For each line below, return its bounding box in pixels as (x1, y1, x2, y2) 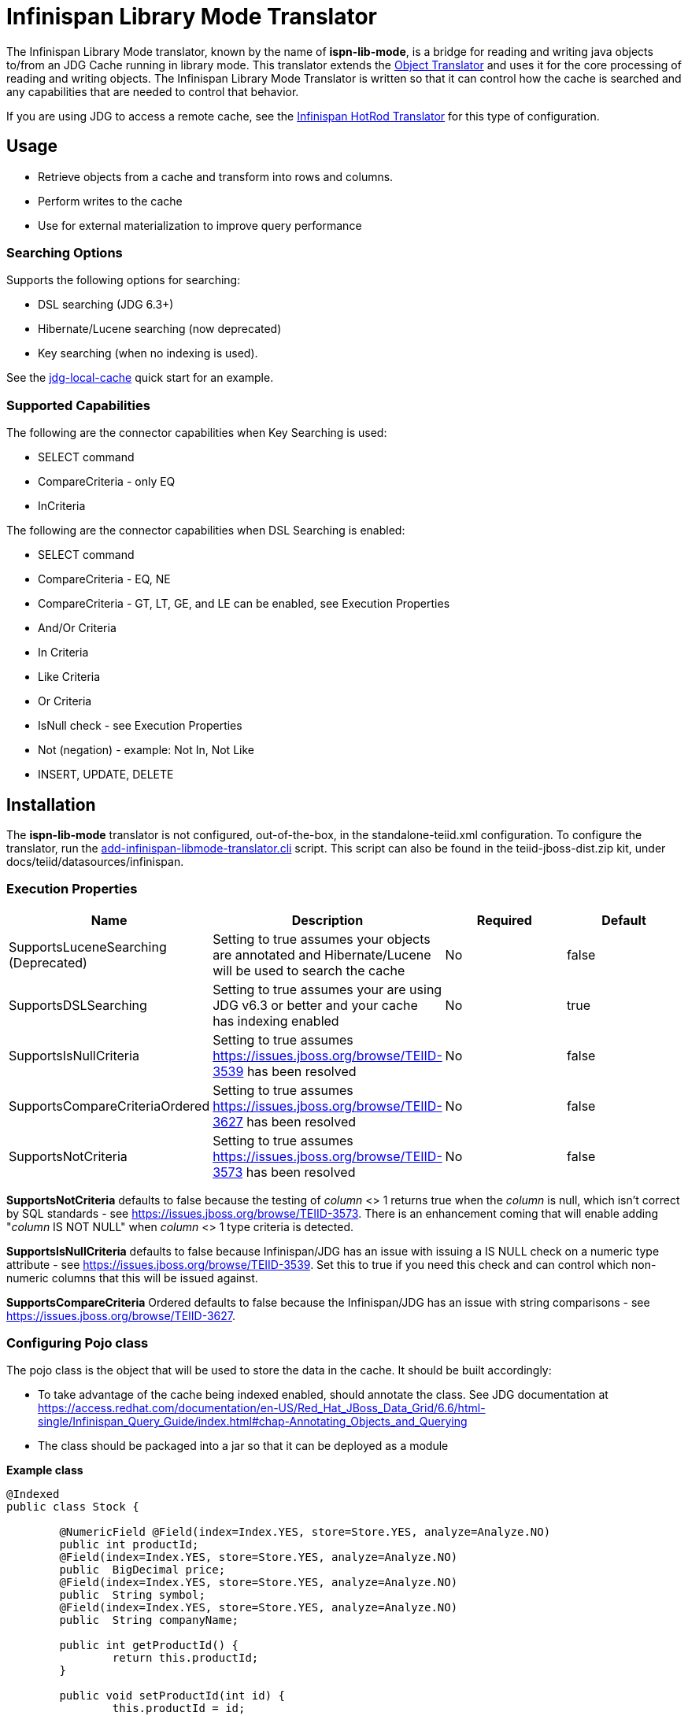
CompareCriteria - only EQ (38, 475, 176, 489)
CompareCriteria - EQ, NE (38, 572, 171, 586)
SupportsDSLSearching (9, 997, 147, 1013)
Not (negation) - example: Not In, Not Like (38, 743, 254, 757)
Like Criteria (38, 670, 101, 684)
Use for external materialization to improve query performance (38, 218, 362, 232)
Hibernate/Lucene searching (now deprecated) (38, 322, 282, 336)
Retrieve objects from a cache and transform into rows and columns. (38, 169, 394, 183)
